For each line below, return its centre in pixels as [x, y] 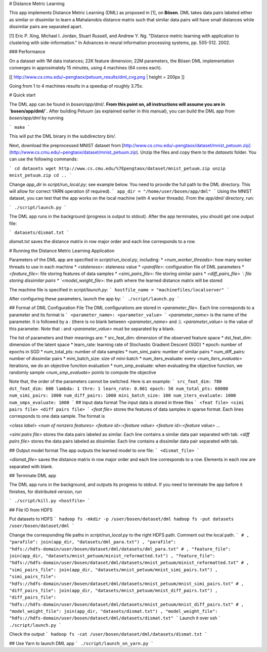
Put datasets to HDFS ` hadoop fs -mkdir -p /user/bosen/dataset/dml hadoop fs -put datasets [122, 519]
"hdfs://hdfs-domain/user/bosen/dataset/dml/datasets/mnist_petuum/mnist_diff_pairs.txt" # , [127, 604]
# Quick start [22, 95]
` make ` [20, 127]
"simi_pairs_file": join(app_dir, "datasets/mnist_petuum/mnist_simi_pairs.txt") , [113, 570]
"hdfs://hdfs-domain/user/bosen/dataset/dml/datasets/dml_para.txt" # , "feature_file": [120, 549]
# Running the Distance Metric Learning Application [62, 251]
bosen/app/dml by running [36, 118]
